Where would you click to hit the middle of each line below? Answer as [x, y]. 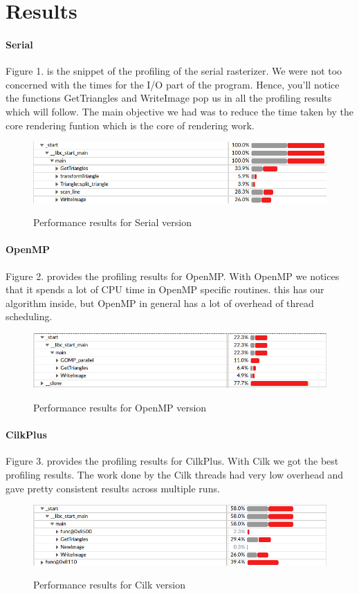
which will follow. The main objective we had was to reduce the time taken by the [179, 111]
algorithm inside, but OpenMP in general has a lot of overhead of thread [160, 303]
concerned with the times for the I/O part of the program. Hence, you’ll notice [173, 84]
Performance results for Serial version [112, 222]
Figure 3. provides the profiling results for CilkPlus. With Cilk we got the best [172, 461]
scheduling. [29, 316]
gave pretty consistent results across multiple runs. [113, 488]
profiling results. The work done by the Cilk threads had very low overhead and [175, 474]
